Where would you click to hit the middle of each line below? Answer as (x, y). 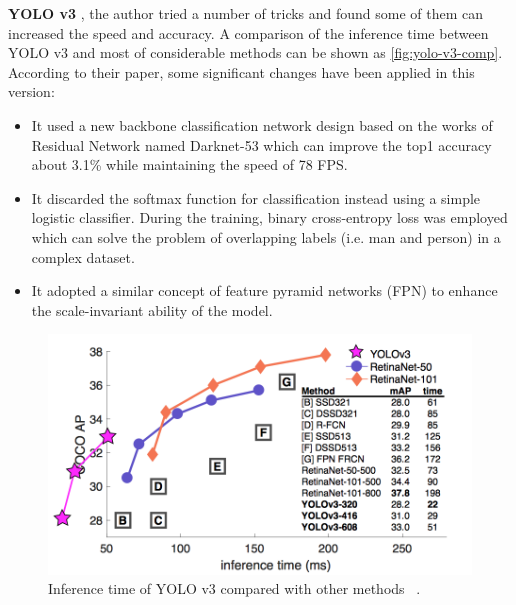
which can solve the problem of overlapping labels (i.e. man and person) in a (266, 236)
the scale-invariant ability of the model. (152, 309)
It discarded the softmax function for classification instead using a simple (256, 197)
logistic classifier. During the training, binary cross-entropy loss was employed (269, 217)
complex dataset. (83, 256)
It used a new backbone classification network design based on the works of (262, 124)
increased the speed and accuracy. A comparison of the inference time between (248, 32)
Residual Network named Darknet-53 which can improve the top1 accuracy (261, 144)
